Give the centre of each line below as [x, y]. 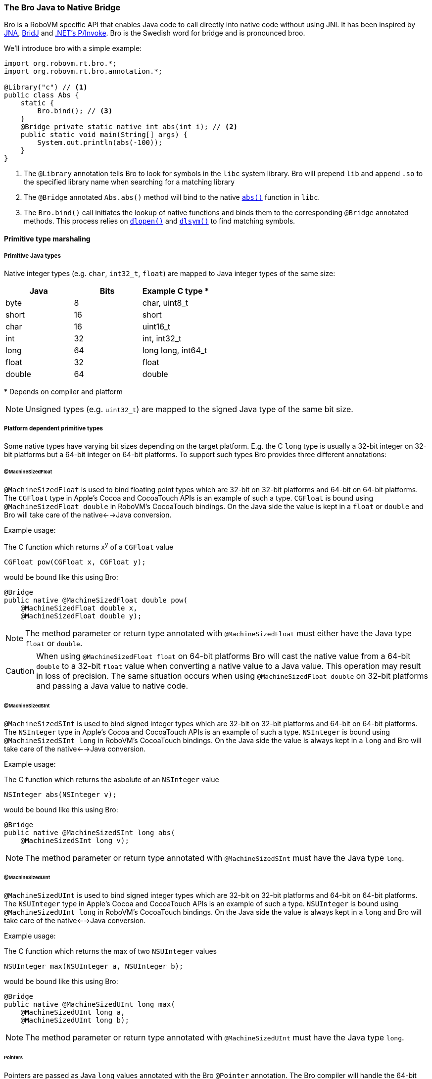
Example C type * [176, 291]
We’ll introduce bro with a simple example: [73, 48]
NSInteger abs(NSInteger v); [60, 794]
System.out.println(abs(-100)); [100, 143]
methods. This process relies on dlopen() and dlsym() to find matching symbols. [160, 221]
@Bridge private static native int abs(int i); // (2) [129, 127]
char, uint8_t [165, 303]
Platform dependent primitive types [54, 429]
